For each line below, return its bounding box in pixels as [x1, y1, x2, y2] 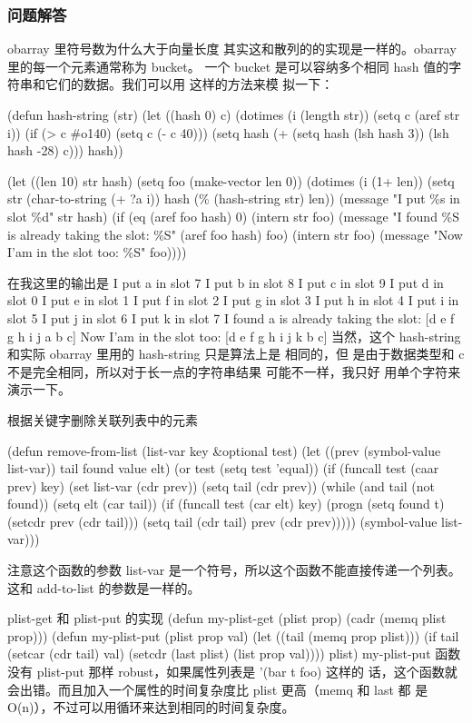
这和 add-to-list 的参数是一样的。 [7, 578, 201, 597]
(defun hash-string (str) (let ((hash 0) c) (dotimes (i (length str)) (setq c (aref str [7, 105, 460, 124]
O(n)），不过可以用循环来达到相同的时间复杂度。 [7, 698, 295, 717]
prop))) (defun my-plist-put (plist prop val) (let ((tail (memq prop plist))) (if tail [7, 626, 459, 645]
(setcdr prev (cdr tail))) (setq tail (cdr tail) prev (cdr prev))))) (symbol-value [7, 511, 438, 530]
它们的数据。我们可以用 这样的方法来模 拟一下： [44, 74, 334, 94]
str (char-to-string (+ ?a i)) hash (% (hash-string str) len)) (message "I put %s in [7, 189, 460, 208]
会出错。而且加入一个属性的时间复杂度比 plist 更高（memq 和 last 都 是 [7, 679, 428, 698]
